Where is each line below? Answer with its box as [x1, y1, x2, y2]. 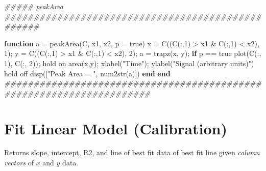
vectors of [4, 157, 34, 168]
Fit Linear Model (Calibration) [4, 118, 227, 138]
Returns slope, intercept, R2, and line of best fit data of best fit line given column [4, 147, 260, 158]
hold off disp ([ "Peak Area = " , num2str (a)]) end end [4, 68, 171, 78]
